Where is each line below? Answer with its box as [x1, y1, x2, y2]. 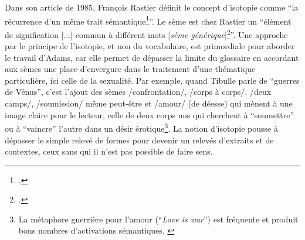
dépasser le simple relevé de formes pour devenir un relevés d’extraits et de [5, 133, 274, 146]
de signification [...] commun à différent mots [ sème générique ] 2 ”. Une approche [5, 26, 288, 40]
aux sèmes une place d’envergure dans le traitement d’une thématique [5, 63, 256, 75]
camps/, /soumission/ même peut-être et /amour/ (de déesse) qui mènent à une [5, 97, 293, 109]
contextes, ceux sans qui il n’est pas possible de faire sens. [5, 145, 213, 157]
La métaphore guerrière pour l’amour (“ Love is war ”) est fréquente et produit [18, 212, 299, 225]
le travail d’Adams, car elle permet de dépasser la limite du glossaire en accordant [5, 51, 299, 63]
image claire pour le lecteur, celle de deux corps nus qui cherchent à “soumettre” [5, 108, 294, 121]
